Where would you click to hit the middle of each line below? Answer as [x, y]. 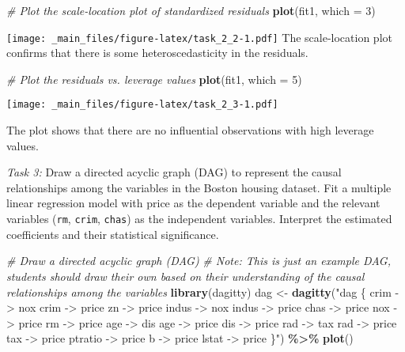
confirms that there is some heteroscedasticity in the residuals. [157, 53]
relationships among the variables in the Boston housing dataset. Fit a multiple [199, 187]
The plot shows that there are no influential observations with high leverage [190, 130]
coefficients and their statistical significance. [113, 234]
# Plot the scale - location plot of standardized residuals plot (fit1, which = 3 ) [191, 10]
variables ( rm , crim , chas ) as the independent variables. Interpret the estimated [199, 219]
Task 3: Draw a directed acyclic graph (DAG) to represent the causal [174, 172]
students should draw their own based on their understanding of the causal [185, 276]
